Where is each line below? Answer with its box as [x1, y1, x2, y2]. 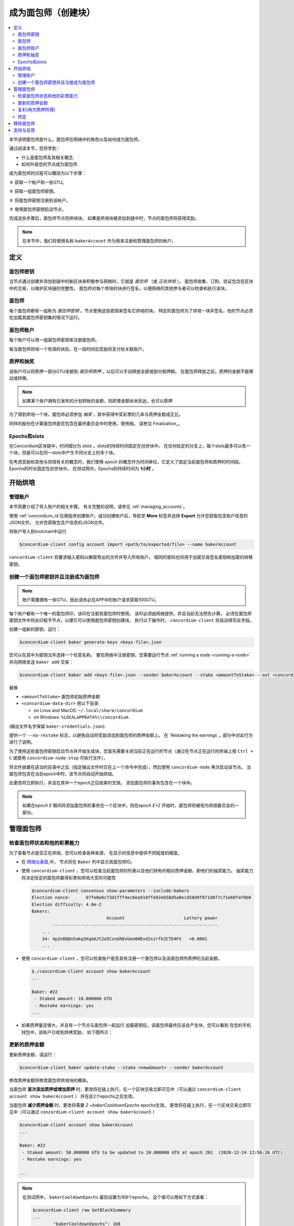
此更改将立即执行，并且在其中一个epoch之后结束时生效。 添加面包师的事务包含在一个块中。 [9, 780, 195, 786]
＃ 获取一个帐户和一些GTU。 [9, 179, 67, 185]
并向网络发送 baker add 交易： [9, 659, 73, 664]
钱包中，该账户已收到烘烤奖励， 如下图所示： [21, 1029, 113, 1035]
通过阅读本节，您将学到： [9, 145, 61, 152]
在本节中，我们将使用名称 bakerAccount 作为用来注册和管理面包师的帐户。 [22, 238, 176, 244]
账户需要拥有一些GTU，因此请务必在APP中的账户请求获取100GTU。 [22, 597, 159, 603]
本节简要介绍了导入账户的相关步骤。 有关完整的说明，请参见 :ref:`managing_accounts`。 [9, 504, 188, 510]
